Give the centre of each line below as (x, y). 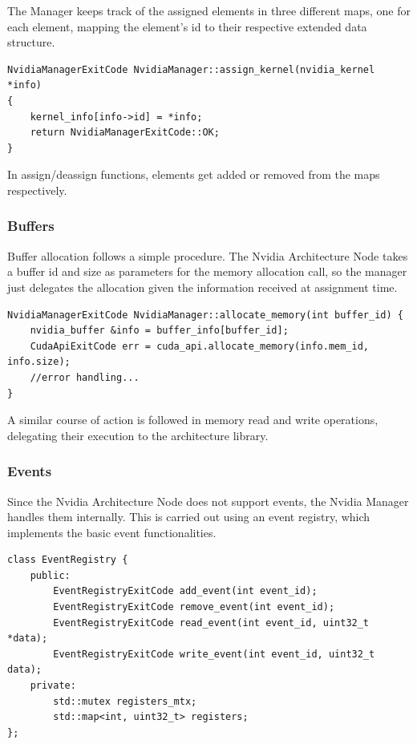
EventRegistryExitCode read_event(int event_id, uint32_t (211, 623)
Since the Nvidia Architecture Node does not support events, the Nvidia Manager (208, 501)
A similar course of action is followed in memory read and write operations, (193, 420)
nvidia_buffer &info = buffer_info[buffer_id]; (159, 331)
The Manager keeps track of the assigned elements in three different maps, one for (209, 10)
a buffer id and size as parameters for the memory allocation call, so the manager (207, 271)
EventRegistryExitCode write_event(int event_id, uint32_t (214, 654)
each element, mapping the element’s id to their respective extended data (187, 26)
